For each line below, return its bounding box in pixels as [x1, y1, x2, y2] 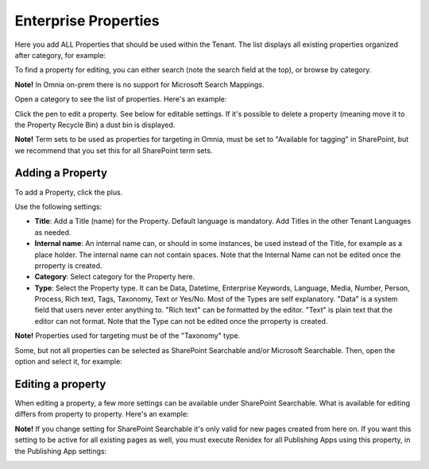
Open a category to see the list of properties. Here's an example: [14, 94, 227, 104]
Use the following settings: [14, 202, 102, 211]
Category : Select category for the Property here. [34, 272, 195, 282]
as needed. [34, 227, 71, 237]
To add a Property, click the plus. [14, 187, 123, 197]
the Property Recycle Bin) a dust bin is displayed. [14, 120, 176, 129]
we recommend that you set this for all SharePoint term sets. [14, 145, 213, 155]
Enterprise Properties [14, 12, 160, 29]
